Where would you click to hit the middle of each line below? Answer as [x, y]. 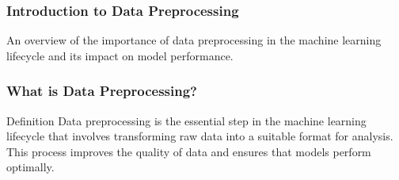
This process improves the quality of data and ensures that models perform [189, 151]
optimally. [30, 167]
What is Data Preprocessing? [102, 91]
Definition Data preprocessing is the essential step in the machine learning [186, 120]
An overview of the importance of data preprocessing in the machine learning [194, 40]
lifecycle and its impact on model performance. [120, 55]
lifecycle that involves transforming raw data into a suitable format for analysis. [200, 136]
